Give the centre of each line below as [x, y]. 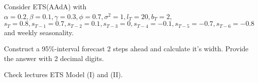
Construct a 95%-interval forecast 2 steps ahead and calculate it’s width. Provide [126, 49]
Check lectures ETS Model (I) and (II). [64, 74]
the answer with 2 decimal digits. [54, 58]
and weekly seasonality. [39, 32]
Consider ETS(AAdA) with [45, 6]
